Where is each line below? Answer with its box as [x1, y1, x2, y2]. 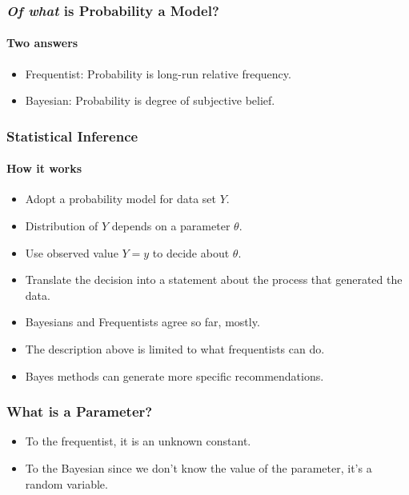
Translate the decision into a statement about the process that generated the [25, 271, 403, 288]
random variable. [25, 475, 108, 492]
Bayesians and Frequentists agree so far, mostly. [25, 313, 260, 330]
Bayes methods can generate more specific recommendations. [25, 367, 324, 384]
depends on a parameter [111, 218, 231, 234]
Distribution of [25, 218, 98, 234]
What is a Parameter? [6, 401, 153, 421]
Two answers [6, 34, 78, 51]
